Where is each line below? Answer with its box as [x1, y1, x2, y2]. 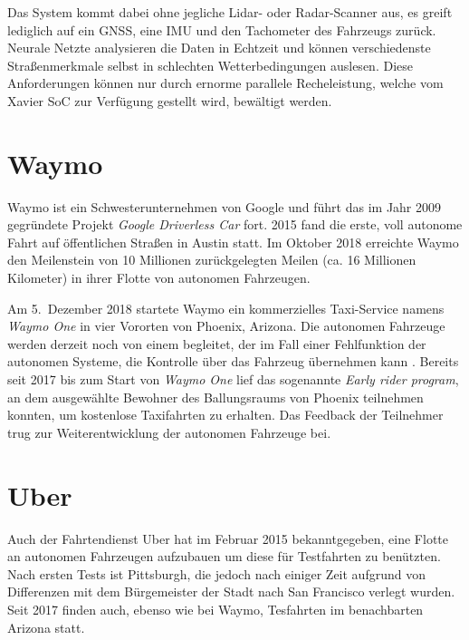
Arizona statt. [7, 617, 85, 636]
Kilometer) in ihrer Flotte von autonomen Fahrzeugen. [7, 268, 311, 287]
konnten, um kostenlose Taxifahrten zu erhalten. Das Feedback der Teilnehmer [7, 405, 444, 424]
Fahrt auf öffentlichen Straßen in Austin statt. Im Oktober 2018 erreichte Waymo [7, 232, 459, 251]
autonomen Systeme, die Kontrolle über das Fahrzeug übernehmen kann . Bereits [7, 352, 459, 371]
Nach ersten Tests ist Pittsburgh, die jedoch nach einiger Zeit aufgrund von [7, 564, 426, 583]
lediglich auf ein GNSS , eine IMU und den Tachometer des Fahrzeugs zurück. [7, 20, 436, 39]
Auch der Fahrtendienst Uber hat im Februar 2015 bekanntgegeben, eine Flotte [7, 528, 449, 548]
